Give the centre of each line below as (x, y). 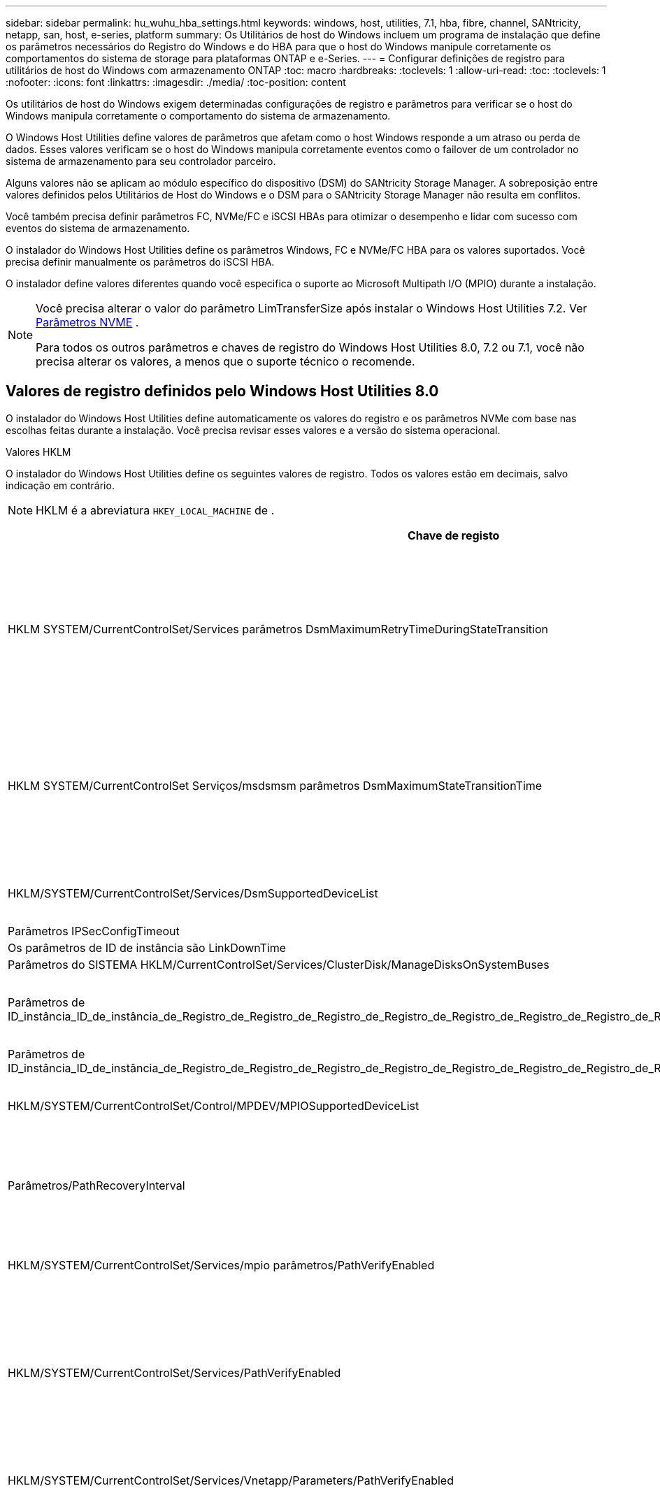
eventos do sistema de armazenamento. (98, 228)
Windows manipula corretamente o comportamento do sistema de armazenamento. (198, 116)
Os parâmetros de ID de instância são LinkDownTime (147, 947)
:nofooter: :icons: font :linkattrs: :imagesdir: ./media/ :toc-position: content (176, 82)
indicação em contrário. (60, 485)
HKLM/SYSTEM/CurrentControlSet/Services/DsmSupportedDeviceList (193, 893)
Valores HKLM (38, 452)
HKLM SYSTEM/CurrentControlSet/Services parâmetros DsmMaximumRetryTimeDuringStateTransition (278, 629)
